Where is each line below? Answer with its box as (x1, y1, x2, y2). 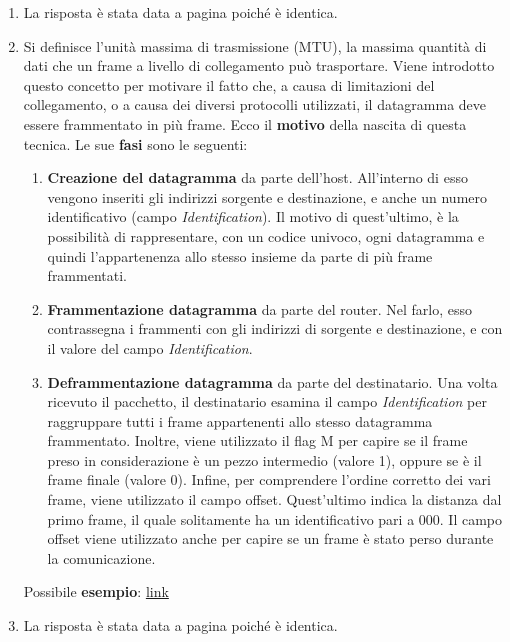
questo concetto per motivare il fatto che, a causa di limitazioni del (23, 74, 435, 95)
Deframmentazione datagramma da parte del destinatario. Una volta (47, 371, 498, 392)
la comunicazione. (47, 547, 156, 568)
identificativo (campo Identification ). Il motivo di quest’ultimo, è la (47, 206, 459, 227)
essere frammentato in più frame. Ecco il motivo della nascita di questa (23, 113, 467, 134)
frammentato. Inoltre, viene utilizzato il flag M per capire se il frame (47, 430, 468, 451)
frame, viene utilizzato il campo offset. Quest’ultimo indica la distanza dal (47, 489, 502, 510)
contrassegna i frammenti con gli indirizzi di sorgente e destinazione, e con (47, 318, 503, 339)
